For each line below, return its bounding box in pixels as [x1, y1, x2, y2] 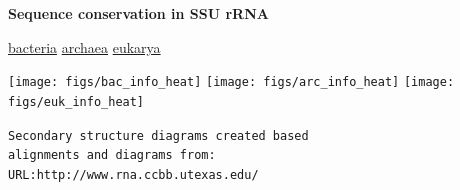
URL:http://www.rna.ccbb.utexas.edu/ [8, 167, 259, 182]
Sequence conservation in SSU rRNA [8, 3, 269, 23]
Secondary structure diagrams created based [8, 128, 309, 143]
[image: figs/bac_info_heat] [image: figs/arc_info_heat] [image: [8, 75, 455, 90]
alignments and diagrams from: [8, 148, 216, 163]
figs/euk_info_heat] [8, 94, 145, 109]
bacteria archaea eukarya [8, 36, 161, 57]
